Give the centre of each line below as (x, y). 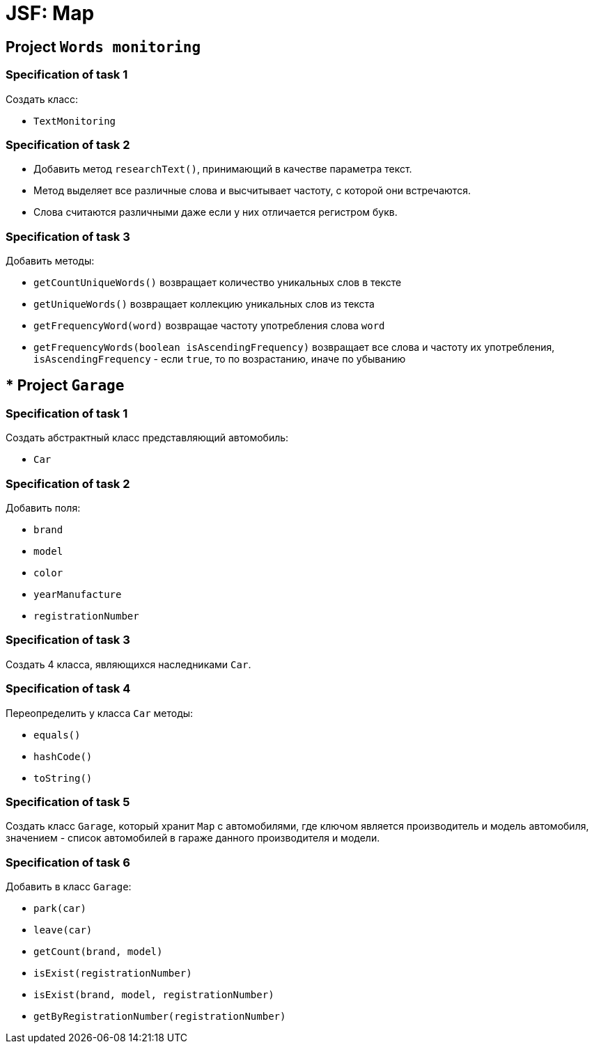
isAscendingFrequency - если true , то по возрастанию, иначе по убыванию (220, 359)
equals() (57, 735)
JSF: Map (50, 13)
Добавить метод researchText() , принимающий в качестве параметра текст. (223, 169)
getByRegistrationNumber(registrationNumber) (160, 1017)
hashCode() (63, 756)
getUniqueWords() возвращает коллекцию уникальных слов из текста (204, 304)
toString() (63, 778)
